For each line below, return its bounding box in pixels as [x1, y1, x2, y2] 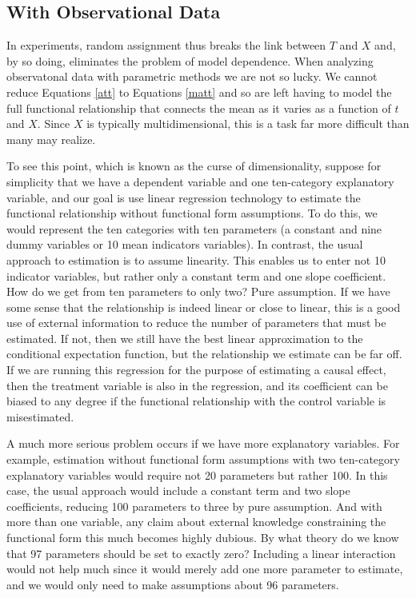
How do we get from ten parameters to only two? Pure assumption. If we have [6, 283, 390, 300]
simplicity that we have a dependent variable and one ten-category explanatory [6, 173, 394, 189]
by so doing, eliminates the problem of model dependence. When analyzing [6, 52, 374, 69]
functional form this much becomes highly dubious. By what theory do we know [6, 529, 399, 546]
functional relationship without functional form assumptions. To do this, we [6, 205, 378, 221]
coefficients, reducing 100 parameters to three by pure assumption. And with [6, 497, 382, 514]
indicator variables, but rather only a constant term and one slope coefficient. [6, 267, 386, 284]
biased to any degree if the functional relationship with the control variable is [6, 393, 386, 409]
